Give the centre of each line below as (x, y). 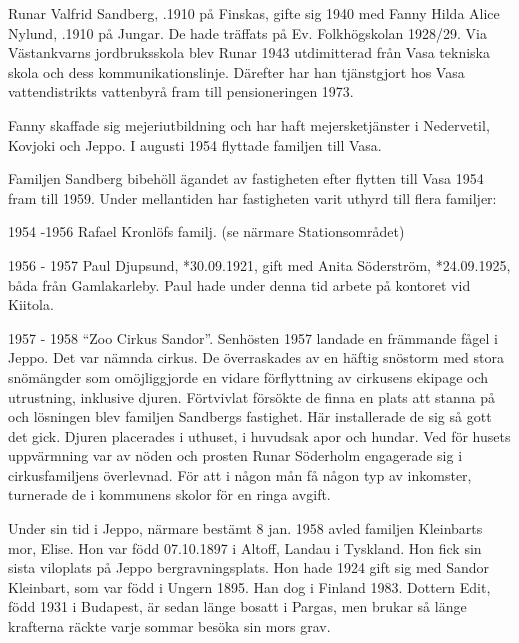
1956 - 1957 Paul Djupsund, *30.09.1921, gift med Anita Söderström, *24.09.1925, (259, 264)
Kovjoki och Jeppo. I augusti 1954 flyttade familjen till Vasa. (195, 144)
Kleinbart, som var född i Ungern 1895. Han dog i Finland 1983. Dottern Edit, (249, 586)
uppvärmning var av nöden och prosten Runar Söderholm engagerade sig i (235, 455)
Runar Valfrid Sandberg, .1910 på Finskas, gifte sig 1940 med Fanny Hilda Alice (254, 13)
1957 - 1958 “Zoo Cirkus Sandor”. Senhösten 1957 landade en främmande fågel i (253, 337)
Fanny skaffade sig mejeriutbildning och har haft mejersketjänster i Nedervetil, (249, 124)
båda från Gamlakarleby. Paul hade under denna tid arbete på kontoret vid (239, 284)
